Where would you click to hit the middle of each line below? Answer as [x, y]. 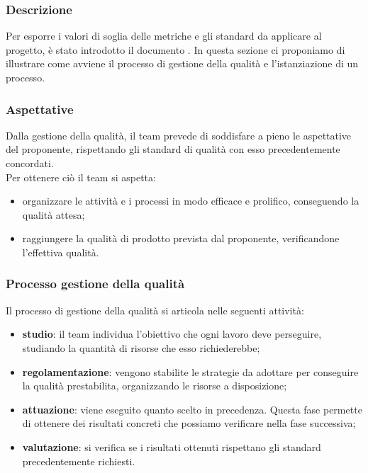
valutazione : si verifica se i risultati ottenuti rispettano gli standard [172, 446]
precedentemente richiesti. [79, 461]
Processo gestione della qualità [95, 284]
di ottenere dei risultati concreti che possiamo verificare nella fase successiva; [189, 423]
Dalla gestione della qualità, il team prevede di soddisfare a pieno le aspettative [179, 135]
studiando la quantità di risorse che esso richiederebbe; [141, 347]
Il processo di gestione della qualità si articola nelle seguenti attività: [155, 310]
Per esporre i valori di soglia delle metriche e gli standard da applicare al [164, 36]
